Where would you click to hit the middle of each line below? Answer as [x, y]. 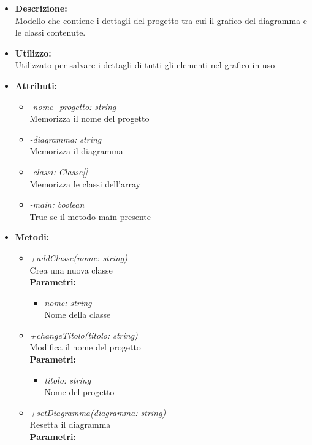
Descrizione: [41, 8]
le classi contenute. [50, 32]
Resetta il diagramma [70, 424]
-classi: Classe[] [59, 171]
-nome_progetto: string [73, 106]
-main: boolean [57, 204]
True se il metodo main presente [90, 216]
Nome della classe [78, 314]
